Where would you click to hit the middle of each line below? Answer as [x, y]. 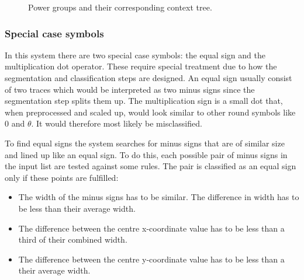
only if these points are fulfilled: [62, 177]
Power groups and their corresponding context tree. [120, 7]
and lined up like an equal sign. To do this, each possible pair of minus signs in [146, 154]
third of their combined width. [73, 239]
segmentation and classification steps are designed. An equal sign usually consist [148, 78]
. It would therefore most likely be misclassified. [117, 123]
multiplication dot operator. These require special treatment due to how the [141, 66]
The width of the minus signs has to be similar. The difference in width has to [159, 197]
